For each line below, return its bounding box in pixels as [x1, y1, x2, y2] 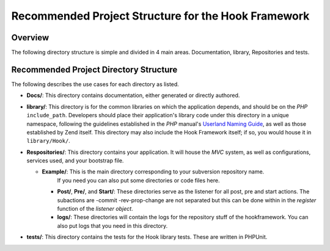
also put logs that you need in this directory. [57, 222, 168, 229]
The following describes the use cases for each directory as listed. [11, 80, 180, 88]
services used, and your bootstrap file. [26, 157, 124, 164]
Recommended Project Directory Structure [11, 64, 178, 75]
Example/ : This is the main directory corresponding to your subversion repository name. [42, 168, 265, 175]
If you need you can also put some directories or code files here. [57, 176, 220, 184]
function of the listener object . [57, 205, 134, 213]
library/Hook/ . [26, 137, 70, 145]
